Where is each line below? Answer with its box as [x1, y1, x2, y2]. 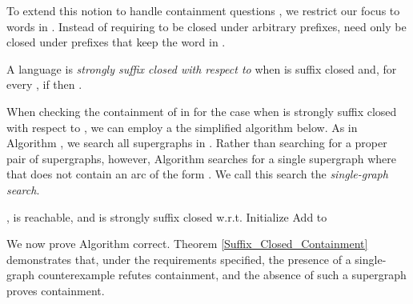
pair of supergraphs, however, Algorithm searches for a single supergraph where [6, 150, 396, 166]
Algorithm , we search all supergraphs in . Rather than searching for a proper [6, 134, 387, 151]
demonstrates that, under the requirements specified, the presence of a [6, 250, 351, 267]
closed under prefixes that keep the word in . [6, 34, 226, 50]
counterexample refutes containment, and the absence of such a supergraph [38, 266, 407, 283]
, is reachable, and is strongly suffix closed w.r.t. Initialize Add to [6, 208, 327, 225]
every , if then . [6, 76, 82, 93]
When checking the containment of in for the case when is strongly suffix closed [6, 102, 397, 119]
